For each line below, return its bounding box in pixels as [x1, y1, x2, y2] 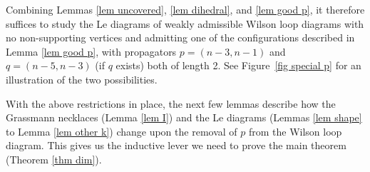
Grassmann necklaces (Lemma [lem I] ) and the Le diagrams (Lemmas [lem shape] [6, 110, 362, 125]
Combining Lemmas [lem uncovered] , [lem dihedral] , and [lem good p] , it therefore [6, 2, 365, 16]
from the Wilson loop [248, 123, 342, 138]
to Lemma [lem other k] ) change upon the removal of [6, 123, 237, 138]
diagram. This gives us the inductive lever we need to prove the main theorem [6, 138, 346, 153]
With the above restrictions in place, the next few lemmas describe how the [6, 96, 336, 111]
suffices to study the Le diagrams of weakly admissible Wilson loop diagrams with [6, 16, 364, 31]
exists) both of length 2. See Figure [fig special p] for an [115, 58, 361, 73]
